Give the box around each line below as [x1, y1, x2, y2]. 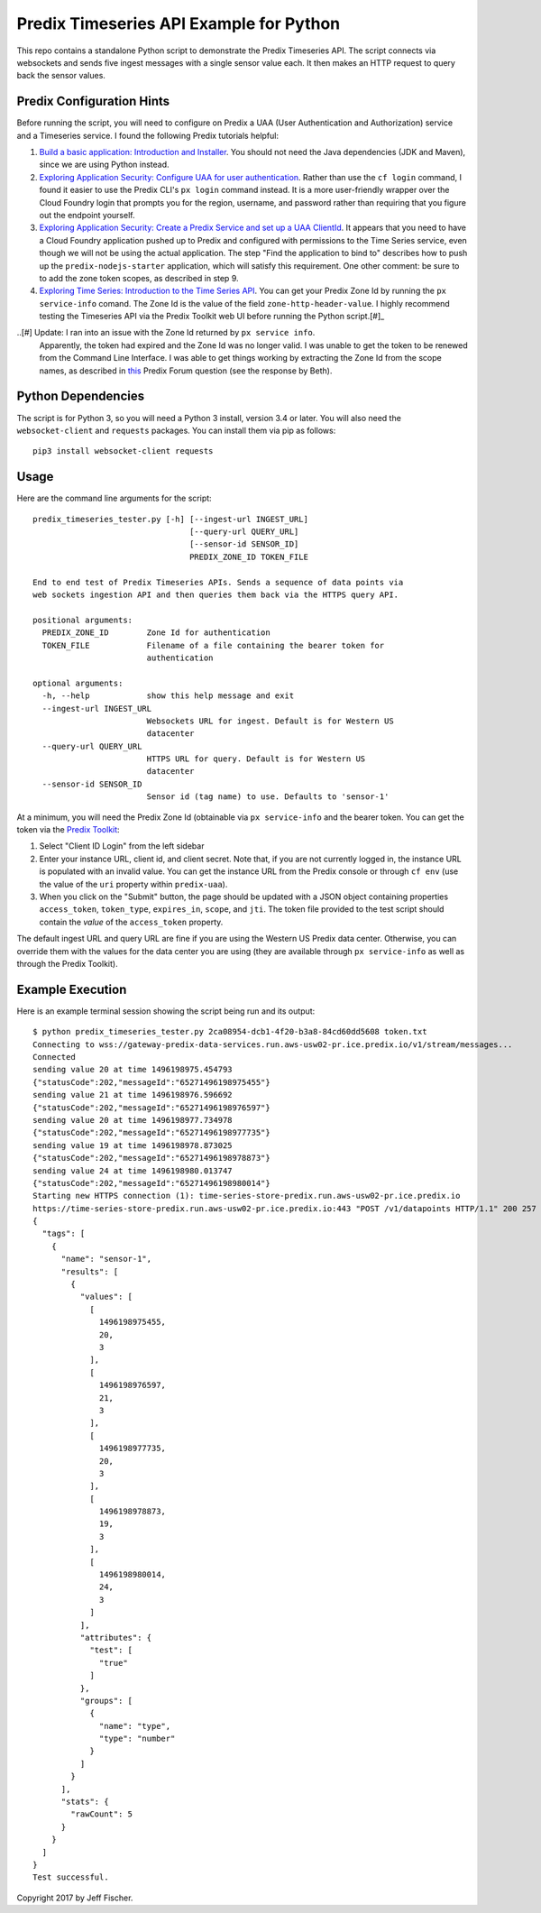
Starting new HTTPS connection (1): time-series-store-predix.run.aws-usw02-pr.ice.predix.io [32, 1191, 461, 1201]
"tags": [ [41, 1228, 86, 1239]
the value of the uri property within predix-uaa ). [39, 878, 228, 889]
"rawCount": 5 [70, 1809, 133, 1819]
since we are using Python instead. [39, 159, 170, 170]
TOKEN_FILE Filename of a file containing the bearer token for [41, 640, 385, 650]
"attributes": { [79, 1632, 152, 1642]
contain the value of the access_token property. [39, 916, 224, 927]
